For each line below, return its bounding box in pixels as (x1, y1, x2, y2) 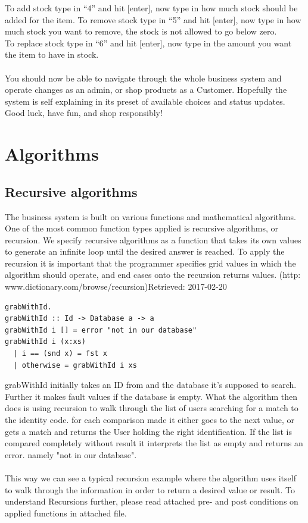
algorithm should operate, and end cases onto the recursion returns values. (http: (5, 268, 301, 281)
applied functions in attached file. (5, 506, 127, 519)
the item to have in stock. (5, 48, 99, 61)
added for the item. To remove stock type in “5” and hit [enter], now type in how (5, 13, 301, 26)
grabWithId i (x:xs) (5, 337, 86, 346)
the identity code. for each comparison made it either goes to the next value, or (5, 414, 294, 426)
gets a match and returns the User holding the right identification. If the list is (5, 425, 292, 437)
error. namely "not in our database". (5, 448, 137, 461)
